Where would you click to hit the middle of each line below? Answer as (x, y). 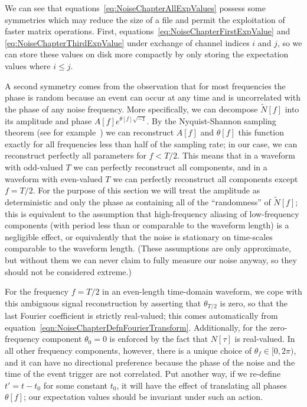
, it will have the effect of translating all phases (202, 385)
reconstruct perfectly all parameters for (76, 155)
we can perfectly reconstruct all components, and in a (170, 167)
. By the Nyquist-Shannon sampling (211, 120)
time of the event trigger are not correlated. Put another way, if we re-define (143, 374)
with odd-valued (34, 167)
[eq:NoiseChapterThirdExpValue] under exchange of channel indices (127, 42)
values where (28, 65)
